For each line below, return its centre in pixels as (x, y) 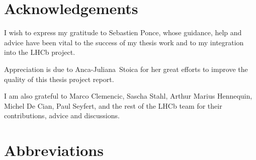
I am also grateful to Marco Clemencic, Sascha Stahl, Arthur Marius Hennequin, (128, 96)
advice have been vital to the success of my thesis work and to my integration (124, 42)
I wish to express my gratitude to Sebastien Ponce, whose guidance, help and (123, 32)
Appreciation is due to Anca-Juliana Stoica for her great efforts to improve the (126, 69)
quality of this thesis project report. (59, 79)
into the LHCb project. (40, 52)
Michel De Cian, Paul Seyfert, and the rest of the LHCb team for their (113, 105)
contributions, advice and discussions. (62, 115)
